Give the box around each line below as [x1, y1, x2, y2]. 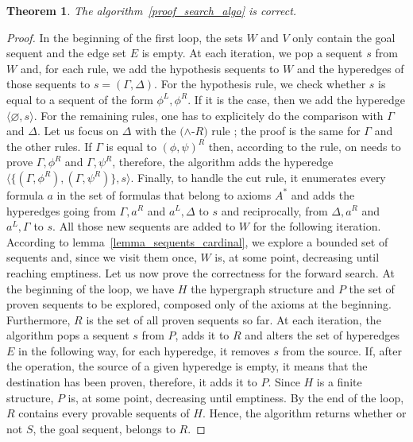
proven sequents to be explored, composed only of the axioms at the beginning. [6, 296, 392, 312]
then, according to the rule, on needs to [208, 138, 401, 154]
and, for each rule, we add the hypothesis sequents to [20, 60, 280, 76]
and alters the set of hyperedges [245, 327, 400, 343]
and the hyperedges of [296, 60, 404, 76]
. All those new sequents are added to [52, 218, 236, 235]
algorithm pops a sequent [6, 327, 129, 343]
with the [135, 122, 176, 139]
